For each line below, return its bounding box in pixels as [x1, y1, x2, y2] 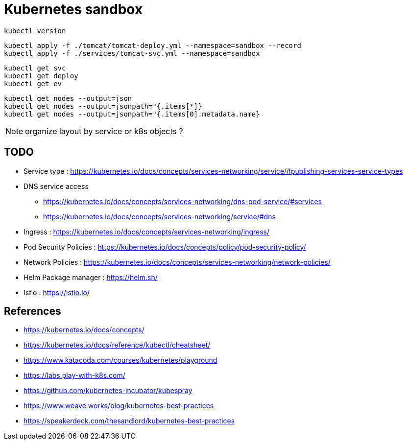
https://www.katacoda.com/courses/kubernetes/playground [24, 356, 217, 365]
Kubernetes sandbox [4, 1, 143, 18]
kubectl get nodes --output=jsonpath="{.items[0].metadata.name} [4, 110, 260, 118]
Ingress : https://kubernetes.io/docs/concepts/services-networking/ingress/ [24, 227, 270, 236]
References [4, 305, 61, 318]
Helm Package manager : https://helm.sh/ [24, 273, 158, 281]
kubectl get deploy [4, 71, 78, 80]
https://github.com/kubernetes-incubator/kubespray [24, 386, 192, 395]
